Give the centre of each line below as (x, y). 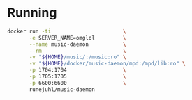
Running (32, 13)
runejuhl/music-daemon (62, 89)
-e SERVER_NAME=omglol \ (78, 37)
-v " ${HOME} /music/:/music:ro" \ (78, 57)
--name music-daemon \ (78, 44)
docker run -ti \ (67, 31)
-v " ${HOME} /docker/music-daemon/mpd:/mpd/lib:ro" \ (108, 64)
